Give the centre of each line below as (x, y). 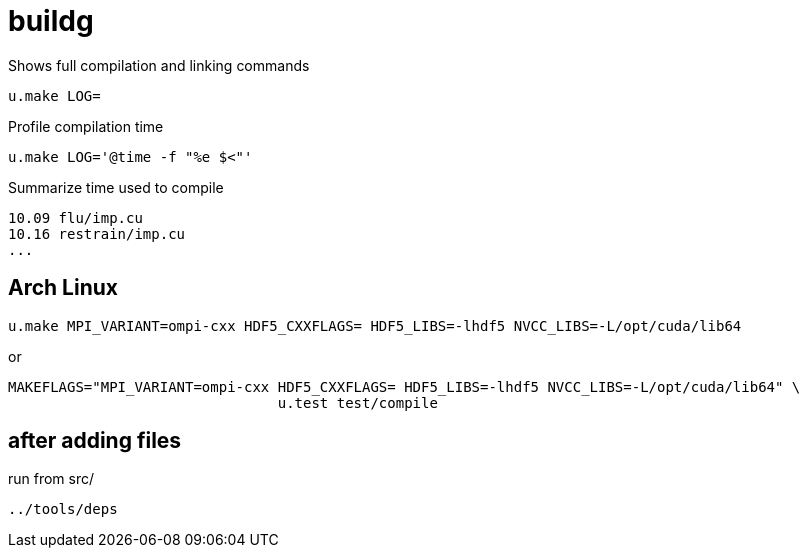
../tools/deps (63, 509)
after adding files (95, 441)
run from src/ (51, 479)
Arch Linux (63, 288)
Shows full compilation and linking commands (159, 65)
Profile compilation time (86, 126)
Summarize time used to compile (116, 187)
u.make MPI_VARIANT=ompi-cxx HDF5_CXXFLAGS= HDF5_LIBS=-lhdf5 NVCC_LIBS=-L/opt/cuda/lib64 (375, 325)
